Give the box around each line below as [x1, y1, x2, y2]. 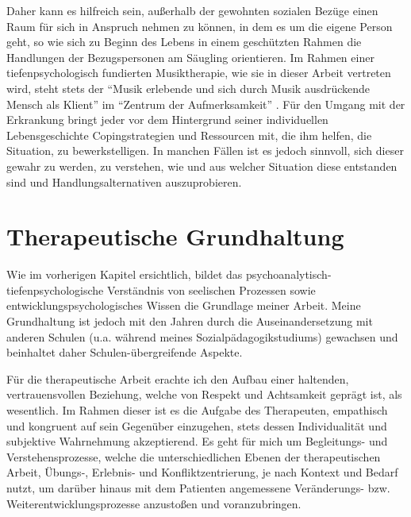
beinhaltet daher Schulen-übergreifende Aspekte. [6, 344, 243, 361]
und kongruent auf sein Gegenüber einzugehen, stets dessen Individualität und [6, 417, 387, 434]
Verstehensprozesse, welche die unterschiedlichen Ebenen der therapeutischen [6, 448, 381, 465]
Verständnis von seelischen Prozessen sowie [106, 281, 316, 298]
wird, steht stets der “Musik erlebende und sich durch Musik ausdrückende [6, 79, 371, 96]
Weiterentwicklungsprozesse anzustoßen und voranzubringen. [6, 495, 302, 511]
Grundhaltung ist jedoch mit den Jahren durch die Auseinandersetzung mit [6, 313, 373, 330]
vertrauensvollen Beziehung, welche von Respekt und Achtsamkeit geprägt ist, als [6, 386, 402, 403]
